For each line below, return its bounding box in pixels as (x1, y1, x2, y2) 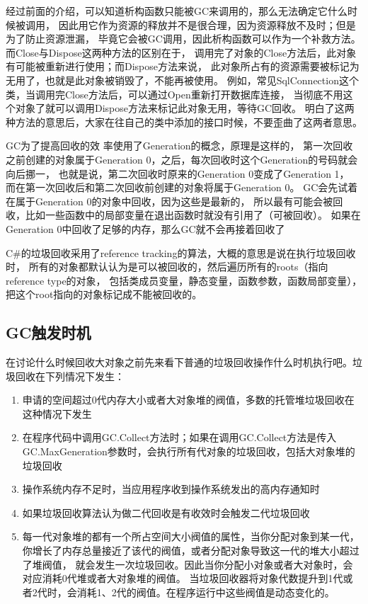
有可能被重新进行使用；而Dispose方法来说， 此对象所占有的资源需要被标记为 (6, 59, 360, 74)
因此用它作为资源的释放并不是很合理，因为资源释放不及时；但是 (58, 17, 356, 32)
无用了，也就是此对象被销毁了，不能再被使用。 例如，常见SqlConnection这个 (6, 72, 359, 87)
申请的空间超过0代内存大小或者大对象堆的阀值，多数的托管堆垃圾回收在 (22, 392, 355, 407)
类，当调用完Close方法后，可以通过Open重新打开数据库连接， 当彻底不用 (6, 86, 343, 101)
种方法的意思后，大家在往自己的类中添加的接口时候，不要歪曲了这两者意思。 (6, 114, 362, 129)
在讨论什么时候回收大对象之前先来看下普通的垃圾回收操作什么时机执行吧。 (6, 355, 352, 370)
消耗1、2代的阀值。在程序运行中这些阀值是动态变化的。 (76, 584, 335, 599)
